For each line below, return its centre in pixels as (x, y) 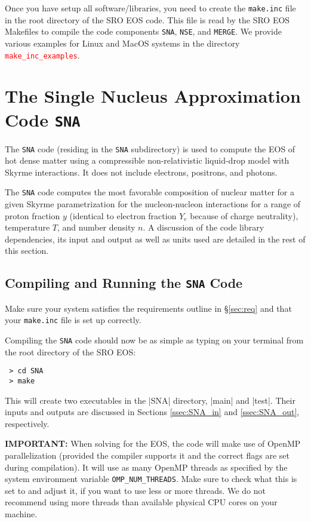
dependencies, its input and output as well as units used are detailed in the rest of (155, 239)
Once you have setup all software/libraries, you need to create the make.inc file (150, 8)
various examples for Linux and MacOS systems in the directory (122, 43)
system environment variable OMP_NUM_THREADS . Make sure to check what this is (151, 479)
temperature (27, 227)
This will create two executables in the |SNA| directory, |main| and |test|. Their (150, 400)
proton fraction (33, 215)
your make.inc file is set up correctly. (73, 320)
